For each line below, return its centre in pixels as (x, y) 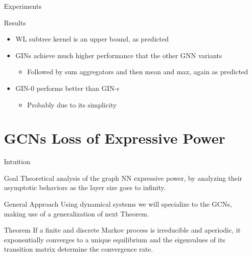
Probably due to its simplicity (72, 104)
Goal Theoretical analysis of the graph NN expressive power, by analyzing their (123, 178)
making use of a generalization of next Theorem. (77, 213)
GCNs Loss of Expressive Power (115, 138)
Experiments (23, 6)
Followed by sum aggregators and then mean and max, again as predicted (137, 72)
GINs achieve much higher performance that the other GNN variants (119, 55)
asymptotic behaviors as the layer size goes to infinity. (85, 187)
